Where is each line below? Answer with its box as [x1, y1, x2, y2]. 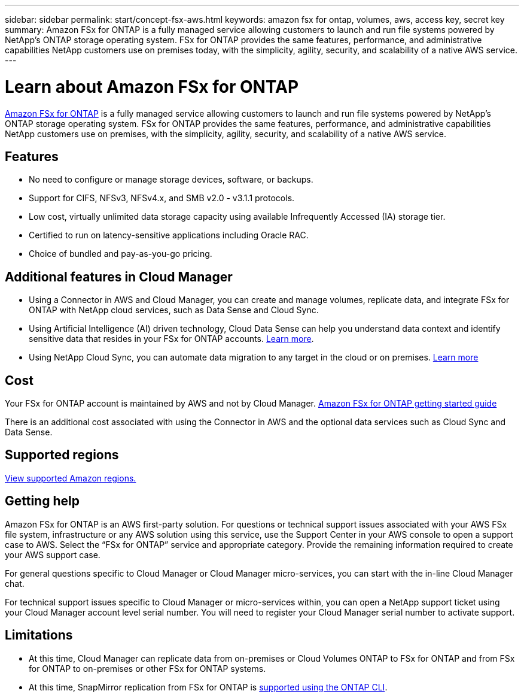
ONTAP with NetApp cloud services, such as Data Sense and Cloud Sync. [29, 305, 319, 316]
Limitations [5, 628, 73, 643]
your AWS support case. [5, 549, 100, 560]
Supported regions [5, 447, 119, 463]
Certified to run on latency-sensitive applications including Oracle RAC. [29, 230, 309, 241]
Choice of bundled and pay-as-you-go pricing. [29, 249, 212, 259]
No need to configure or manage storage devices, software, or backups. [29, 174, 313, 185]
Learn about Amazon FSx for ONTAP [5, 76, 299, 97]
